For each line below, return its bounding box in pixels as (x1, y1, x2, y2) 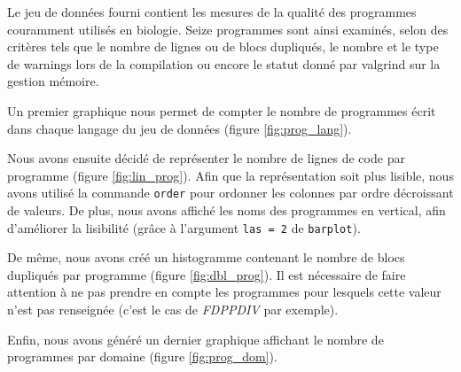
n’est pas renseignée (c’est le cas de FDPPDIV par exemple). (7, 300, 339, 319)
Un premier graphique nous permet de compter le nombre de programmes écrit (7, 101, 436, 120)
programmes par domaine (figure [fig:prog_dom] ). (7, 347, 277, 366)
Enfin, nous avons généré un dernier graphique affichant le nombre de (7, 329, 384, 348)
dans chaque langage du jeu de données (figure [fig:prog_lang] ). (7, 119, 352, 137)
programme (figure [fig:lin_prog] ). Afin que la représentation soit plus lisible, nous (7, 166, 454, 184)
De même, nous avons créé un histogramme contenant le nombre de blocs (7, 248, 405, 267)
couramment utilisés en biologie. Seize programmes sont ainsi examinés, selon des (7, 19, 449, 38)
